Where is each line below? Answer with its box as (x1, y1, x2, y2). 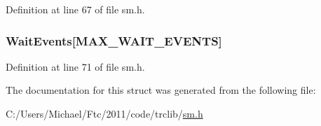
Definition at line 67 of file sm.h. (6, 2, 145, 16)
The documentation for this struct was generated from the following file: (6, 83, 316, 97)
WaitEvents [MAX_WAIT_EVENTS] (6, 31, 222, 49)
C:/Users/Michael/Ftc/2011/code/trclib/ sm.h (6, 106, 203, 120)
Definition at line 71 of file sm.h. (6, 59, 145, 73)
